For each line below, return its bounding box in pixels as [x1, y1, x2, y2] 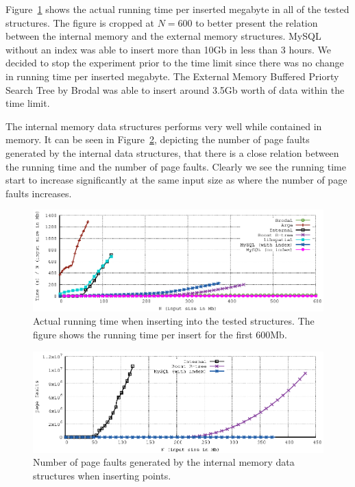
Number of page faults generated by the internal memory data [33, 455, 295, 469]
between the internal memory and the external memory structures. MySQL [5, 29, 321, 43]
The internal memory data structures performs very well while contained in [5, 118, 322, 133]
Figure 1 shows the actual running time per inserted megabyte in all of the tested [5, 2, 350, 16]
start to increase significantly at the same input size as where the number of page [5, 173, 347, 187]
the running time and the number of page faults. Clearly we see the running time [5, 159, 346, 173]
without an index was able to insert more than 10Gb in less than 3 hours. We [5, 42, 332, 56]
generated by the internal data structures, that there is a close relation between [5, 145, 339, 160]
